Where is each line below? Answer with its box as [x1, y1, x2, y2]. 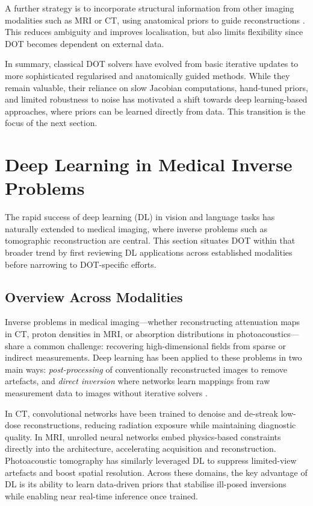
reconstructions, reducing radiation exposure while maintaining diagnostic [23, 419, 296, 431]
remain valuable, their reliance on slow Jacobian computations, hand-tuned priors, [5, 81, 308, 93]
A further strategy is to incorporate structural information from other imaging [5, 2, 294, 14]
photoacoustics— [237, 327, 299, 340]
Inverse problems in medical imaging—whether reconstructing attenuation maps [5, 315, 300, 328]
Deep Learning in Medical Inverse [5, 152, 293, 177]
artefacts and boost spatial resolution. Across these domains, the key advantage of [5, 466, 308, 478]
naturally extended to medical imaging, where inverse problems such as [5, 222, 268, 235]
